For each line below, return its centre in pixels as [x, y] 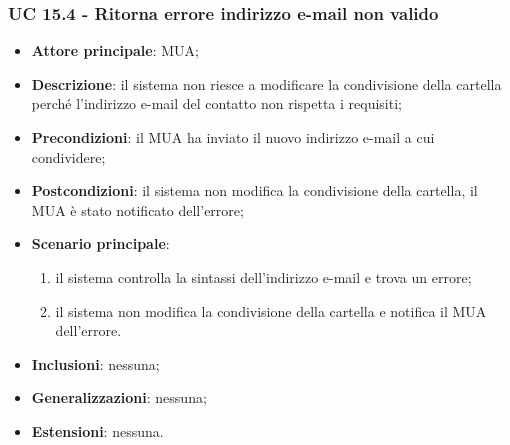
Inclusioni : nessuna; [95, 363]
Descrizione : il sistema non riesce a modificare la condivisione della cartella [266, 83]
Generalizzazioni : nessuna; [119, 397]
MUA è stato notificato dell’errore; [137, 209]
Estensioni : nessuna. [97, 430]
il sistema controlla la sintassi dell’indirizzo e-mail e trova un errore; [263, 276]
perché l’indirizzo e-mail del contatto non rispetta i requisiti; [216, 103]
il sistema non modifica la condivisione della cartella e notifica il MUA [271, 310]
